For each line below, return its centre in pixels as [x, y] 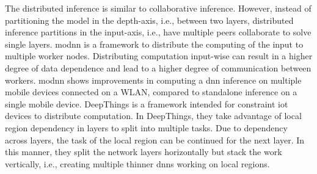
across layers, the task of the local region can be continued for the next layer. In [155, 140]
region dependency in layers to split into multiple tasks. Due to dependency [146, 127]
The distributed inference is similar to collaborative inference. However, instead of [158, 8]
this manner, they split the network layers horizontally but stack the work [144, 152]
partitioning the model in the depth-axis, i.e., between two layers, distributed [149, 20]
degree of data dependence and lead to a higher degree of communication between [158, 67]
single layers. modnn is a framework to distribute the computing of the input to [154, 44]
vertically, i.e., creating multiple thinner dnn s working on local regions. [137, 163]
